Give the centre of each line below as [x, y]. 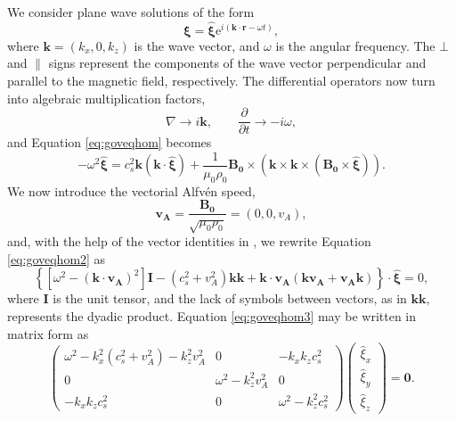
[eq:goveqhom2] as [57, 258]
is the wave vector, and [197, 45]
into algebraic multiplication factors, [106, 98]
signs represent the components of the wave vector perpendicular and [237, 63]
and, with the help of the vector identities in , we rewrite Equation [189, 241]
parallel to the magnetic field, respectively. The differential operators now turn [221, 80]
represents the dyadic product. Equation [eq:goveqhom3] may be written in [212, 315]
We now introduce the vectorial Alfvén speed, [131, 190]
